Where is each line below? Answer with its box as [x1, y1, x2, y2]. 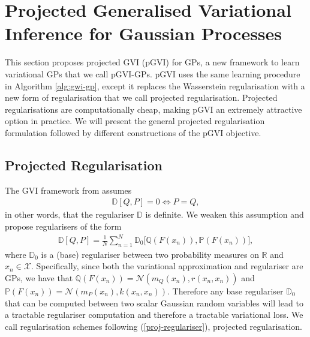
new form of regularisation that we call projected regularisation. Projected [5, 91, 278, 104]
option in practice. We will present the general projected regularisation [5, 115, 265, 127]
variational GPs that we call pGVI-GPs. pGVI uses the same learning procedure [5, 67, 300, 80]
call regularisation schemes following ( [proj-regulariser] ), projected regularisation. [5, 320, 302, 332]
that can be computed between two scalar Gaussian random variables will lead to [5, 296, 303, 309]
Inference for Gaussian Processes [5, 21, 282, 46]
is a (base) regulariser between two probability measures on [41, 248, 259, 260]
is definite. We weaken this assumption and [145, 208, 304, 221]
